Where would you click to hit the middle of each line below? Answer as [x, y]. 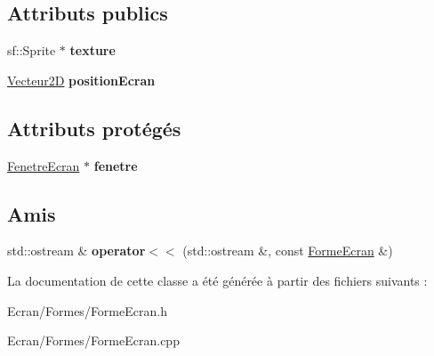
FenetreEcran [44, 165]
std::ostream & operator [76, 251]
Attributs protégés [94, 128]
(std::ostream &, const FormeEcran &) [288, 251]
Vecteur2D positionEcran [81, 80]
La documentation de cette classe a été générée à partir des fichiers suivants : [217, 280]
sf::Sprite [32, 50]
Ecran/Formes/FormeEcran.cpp [93, 340]
